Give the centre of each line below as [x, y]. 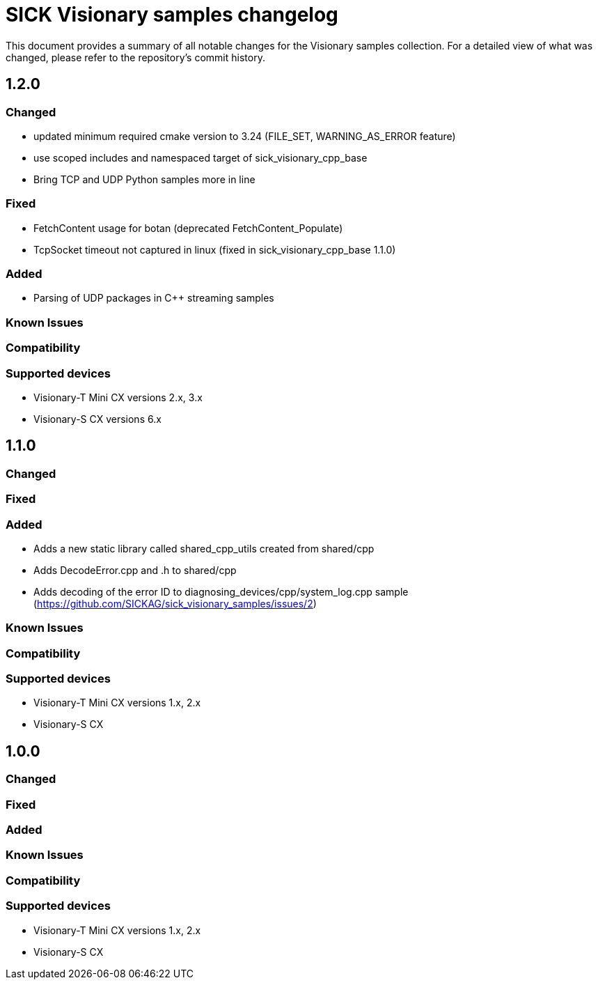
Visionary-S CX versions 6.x [97, 419]
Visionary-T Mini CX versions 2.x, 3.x [118, 397]
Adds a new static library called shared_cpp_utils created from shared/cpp [204, 548]
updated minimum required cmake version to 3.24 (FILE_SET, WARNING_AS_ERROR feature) [245, 136]
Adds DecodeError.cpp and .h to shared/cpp [135, 570]
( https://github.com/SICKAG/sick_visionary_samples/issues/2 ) [175, 603]
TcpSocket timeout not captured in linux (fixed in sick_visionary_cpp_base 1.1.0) [215, 249]
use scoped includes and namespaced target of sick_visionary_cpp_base [200, 157]
